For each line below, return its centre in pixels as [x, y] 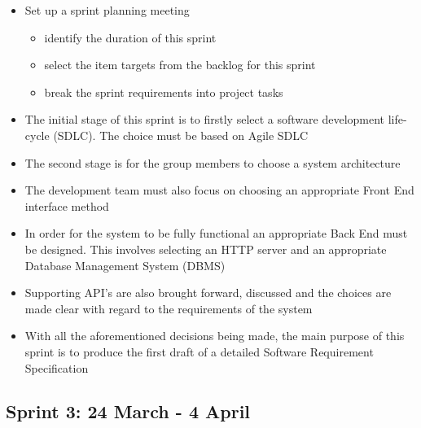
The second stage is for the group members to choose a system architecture [213, 162]
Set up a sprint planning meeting [107, 10]
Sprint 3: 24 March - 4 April [128, 411]
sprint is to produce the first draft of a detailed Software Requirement [199, 351]
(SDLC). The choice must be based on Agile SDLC [181, 135]
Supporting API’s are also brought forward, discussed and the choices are [208, 293]
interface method [67, 205]
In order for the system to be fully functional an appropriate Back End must [216, 233]
